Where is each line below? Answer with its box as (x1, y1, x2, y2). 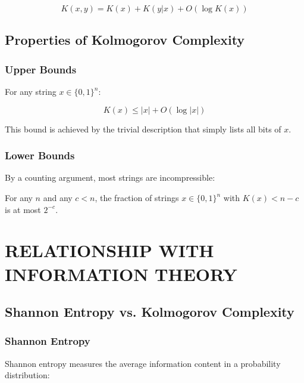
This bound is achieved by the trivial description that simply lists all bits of (5, 122, 281, 135)
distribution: (5, 369, 50, 381)
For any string (5, 85, 57, 97)
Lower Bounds (5, 148, 75, 163)
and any (43, 191, 73, 203)
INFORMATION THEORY (5, 261, 237, 286)
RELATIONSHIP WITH (5, 238, 214, 262)
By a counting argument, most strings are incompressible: (5, 171, 215, 184)
